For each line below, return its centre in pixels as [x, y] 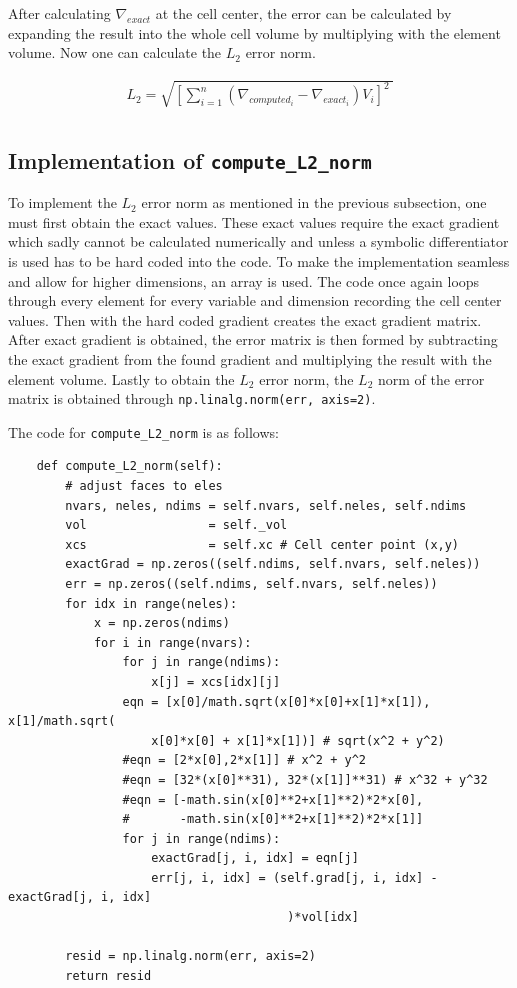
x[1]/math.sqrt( [62, 721]
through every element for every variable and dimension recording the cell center [255, 300]
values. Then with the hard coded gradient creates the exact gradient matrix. [245, 319]
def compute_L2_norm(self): [129, 466]
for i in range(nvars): [172, 642]
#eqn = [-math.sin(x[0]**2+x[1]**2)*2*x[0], [273, 799]
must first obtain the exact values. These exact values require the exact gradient [254, 221]
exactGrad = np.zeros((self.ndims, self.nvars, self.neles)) [273, 564]
